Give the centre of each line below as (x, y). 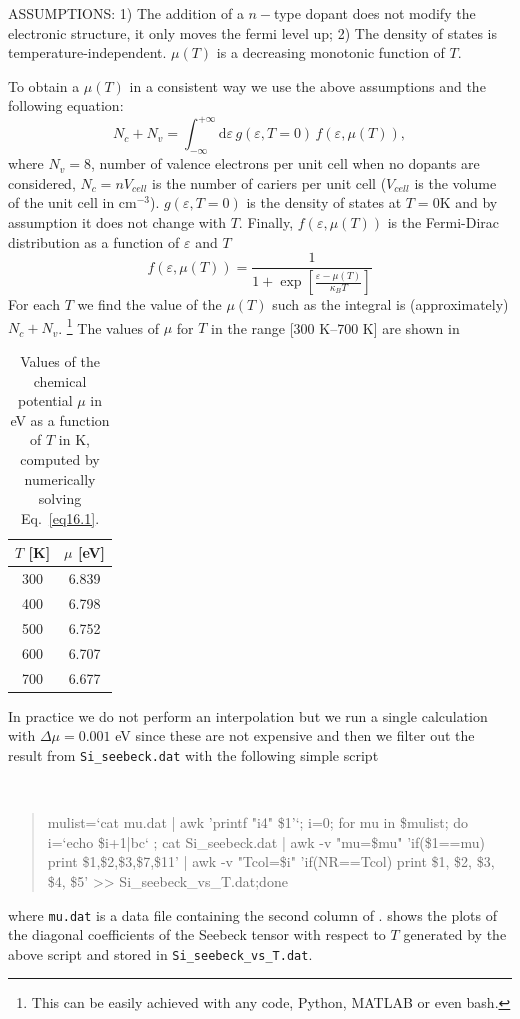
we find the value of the (149, 304)
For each (34, 304)
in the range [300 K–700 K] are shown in (335, 327)
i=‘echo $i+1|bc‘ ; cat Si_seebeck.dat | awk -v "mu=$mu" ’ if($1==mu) (266, 841)
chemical (60, 380)
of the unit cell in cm (72, 202)
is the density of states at (324, 202)
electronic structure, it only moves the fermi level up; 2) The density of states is (253, 32)
